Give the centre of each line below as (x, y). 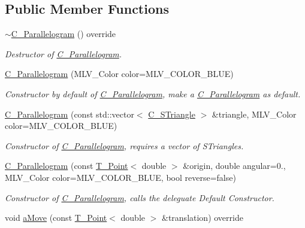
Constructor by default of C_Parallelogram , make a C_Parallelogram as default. (153, 93)
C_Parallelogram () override (64, 34)
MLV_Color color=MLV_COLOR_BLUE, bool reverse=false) (120, 177)
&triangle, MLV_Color (254, 114)
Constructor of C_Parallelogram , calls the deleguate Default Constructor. (140, 197)
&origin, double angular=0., (234, 166)
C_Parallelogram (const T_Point (67, 166)
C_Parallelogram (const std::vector (70, 114)
